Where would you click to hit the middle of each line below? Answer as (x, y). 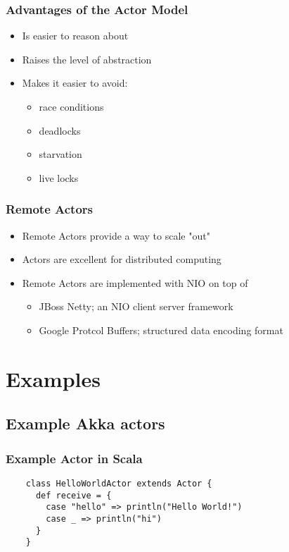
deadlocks (60, 130)
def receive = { (73, 495)
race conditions (71, 106)
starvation (60, 154)
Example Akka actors (85, 423)
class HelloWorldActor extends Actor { (119, 483)
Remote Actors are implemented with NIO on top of (135, 282)
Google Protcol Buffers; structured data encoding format (161, 330)
